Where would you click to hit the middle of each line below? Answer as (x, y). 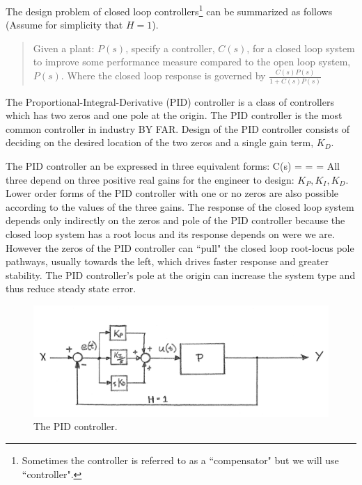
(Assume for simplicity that (64, 25)
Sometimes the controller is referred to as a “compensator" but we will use (180, 460)
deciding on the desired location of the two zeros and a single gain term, (160, 142)
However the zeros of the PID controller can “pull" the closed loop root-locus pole (180, 247)
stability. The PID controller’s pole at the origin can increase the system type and (181, 275)
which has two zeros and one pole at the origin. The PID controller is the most (174, 115)
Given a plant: (64, 48)
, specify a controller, (170, 48)
